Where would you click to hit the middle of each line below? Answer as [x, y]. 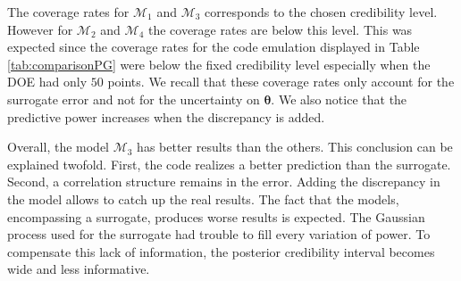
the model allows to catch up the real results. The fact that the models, [203, 198]
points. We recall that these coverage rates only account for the [281, 82]
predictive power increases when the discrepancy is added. [166, 116]
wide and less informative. [79, 269]
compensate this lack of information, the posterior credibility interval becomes [221, 251]
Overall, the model [58, 147]
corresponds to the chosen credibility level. [321, 12]
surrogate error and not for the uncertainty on [134, 99]
